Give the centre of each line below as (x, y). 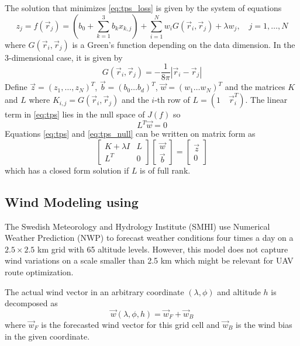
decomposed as (31, 303)
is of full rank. (165, 170)
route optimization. (39, 271)
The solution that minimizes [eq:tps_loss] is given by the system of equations (143, 8)
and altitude (239, 291)
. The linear (266, 100)
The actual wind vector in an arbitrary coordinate (94, 291)
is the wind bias (264, 324)
